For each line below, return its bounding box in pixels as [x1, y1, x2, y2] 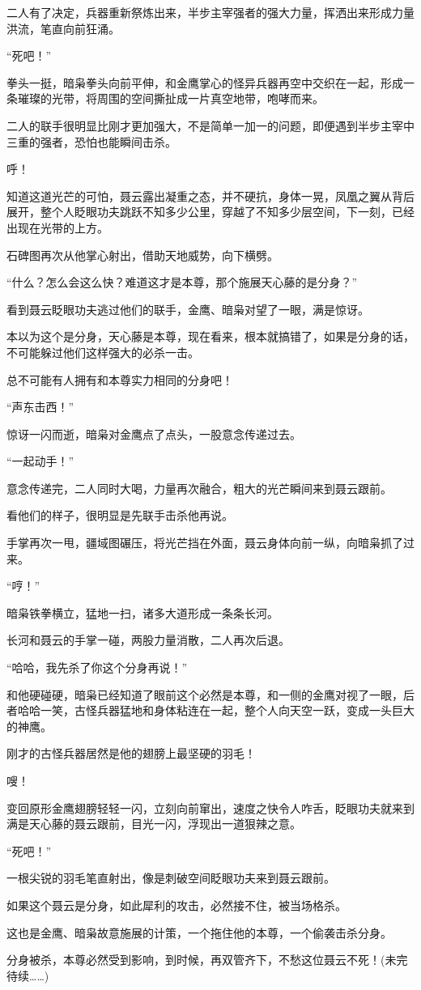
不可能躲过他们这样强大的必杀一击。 [6, 343, 199, 360]
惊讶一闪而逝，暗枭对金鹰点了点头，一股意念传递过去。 [6, 425, 301, 442]
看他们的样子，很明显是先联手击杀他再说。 [6, 507, 233, 524]
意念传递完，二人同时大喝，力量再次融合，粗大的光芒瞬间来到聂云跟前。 [6, 479, 392, 496]
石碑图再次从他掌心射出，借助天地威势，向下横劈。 [6, 246, 279, 263]
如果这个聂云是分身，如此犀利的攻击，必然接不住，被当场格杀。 [6, 896, 347, 913]
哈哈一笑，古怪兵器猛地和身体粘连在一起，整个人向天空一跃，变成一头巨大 [17, 702, 415, 719]
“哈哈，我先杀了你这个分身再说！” [6, 659, 188, 676]
